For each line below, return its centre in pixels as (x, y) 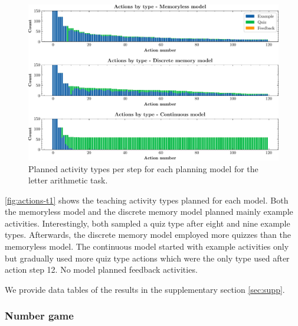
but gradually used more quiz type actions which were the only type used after (147, 258)
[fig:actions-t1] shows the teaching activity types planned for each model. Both (147, 200)
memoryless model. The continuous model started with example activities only (147, 246)
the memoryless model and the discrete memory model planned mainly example (149, 212)
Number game (39, 316)
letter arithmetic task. (68, 180)
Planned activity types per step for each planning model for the (143, 168)
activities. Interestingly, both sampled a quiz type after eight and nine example (148, 223)
